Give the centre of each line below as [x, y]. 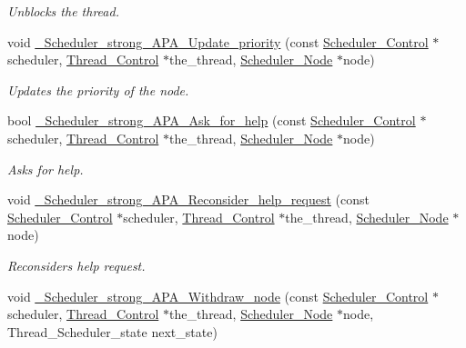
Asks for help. [46, 169]
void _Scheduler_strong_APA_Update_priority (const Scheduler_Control [218, 41]
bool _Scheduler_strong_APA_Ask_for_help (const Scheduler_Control [212, 120]
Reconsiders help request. [76, 265]
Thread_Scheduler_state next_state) [112, 331]
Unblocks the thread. [63, 11]
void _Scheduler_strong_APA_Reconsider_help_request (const [188, 199]
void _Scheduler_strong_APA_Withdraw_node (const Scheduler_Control [218, 296]
